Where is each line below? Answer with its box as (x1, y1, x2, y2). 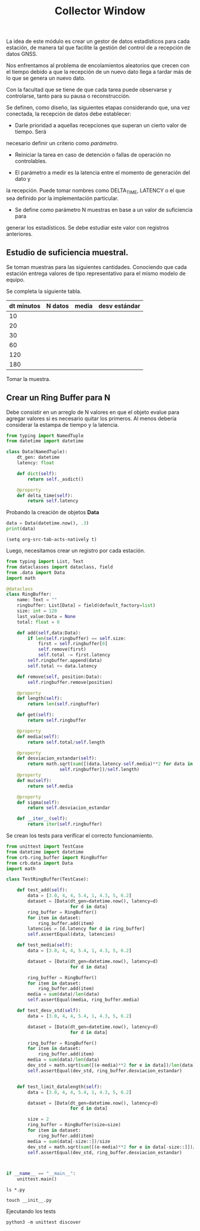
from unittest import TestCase (6, 843, 84, 849)
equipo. (6, 276, 25, 283)
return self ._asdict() (27, 476, 84, 482)
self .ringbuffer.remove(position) (27, 679, 113, 685)
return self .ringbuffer (27, 717, 86, 724)
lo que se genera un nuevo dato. (6, 74, 86, 82)
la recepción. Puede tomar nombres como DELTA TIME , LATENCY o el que (6, 187, 186, 195)
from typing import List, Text (6, 558, 84, 565)
